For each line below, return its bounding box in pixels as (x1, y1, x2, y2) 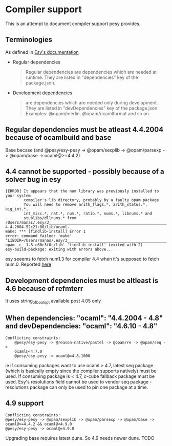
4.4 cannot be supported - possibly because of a (5, 167, 165, 176)
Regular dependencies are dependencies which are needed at (25, 69, 157, 75)
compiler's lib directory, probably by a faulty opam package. (24, 198, 161, 203)
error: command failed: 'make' (5, 233, 72, 239)
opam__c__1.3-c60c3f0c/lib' (5, 242, 66, 248)
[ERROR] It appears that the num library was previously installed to (5, 188, 159, 194)
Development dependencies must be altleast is (5, 276, 159, 285)
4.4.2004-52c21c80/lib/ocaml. (5, 224, 70, 230)
